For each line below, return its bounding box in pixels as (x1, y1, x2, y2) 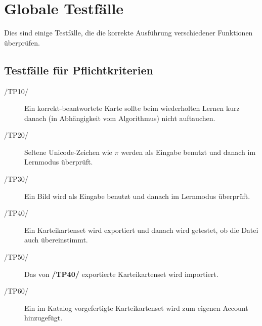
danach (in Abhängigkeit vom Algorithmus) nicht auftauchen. (24, 112, 215, 123)
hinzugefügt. (24, 312, 63, 323)
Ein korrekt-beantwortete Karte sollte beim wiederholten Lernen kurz (24, 103, 240, 113)
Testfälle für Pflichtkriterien (4, 62, 153, 77)
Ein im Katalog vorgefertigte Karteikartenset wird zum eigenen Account (24, 302, 248, 313)
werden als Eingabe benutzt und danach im (121, 146, 256, 157)
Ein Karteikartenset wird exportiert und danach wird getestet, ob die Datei (24, 224, 258, 235)
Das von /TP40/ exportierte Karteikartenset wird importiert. (24, 268, 219, 279)
